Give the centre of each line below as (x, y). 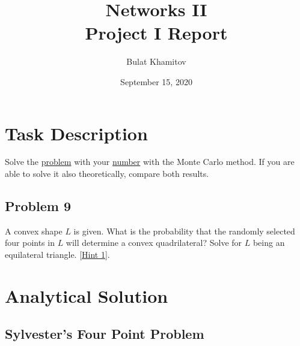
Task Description (76, 133)
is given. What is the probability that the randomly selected (184, 231)
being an (269, 243)
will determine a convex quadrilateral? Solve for (154, 243)
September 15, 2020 (156, 81)
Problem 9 (38, 206)
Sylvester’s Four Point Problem (105, 334)
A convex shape (34, 231)
